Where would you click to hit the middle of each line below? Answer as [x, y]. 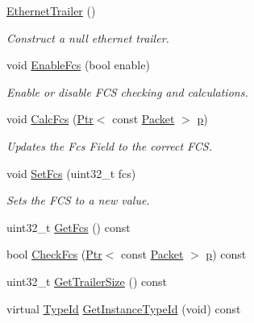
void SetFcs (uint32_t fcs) [71, 173]
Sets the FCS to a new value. [78, 200]
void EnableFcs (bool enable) [78, 65]
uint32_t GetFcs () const [69, 227]
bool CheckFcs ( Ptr [54, 254]
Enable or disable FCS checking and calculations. [127, 91]
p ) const [226, 254]
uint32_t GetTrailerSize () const [87, 281]
